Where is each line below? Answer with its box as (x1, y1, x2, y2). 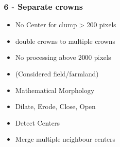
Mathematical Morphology (15, 85, 95, 95)
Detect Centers (15, 117, 60, 128)
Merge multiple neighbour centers (15, 134, 115, 144)
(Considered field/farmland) (15, 69, 99, 78)
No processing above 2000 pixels (15, 52, 111, 62)
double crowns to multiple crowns (15, 36, 115, 46)
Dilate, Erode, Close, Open (15, 101, 96, 111)
